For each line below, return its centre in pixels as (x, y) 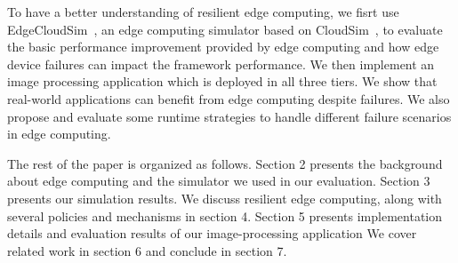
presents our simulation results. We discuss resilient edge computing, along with (225, 198)
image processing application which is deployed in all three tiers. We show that (222, 81)
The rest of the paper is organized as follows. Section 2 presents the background (225, 163)
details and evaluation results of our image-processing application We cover (212, 233)
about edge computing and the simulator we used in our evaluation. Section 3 (219, 181)
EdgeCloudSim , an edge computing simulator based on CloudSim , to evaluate (225, 29)
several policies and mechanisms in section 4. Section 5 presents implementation (225, 215)
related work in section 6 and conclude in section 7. (147, 250)
